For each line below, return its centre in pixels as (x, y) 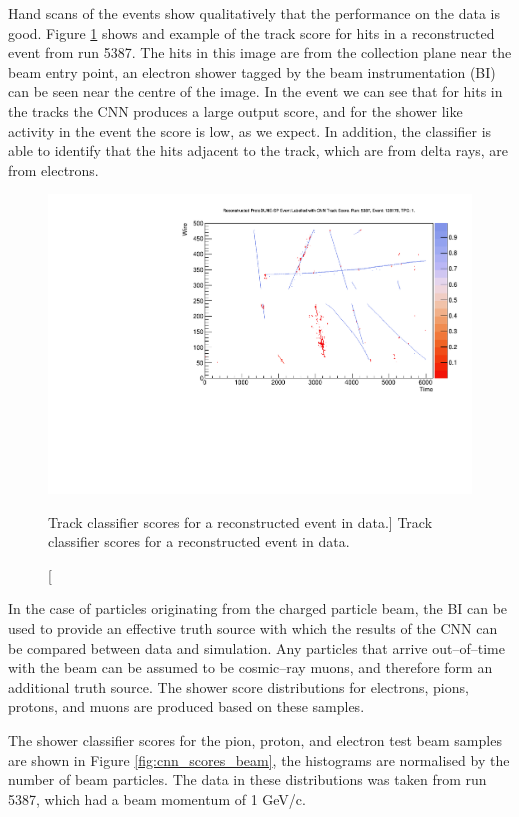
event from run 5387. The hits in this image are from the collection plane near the (260, 52)
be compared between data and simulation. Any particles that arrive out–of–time (256, 647)
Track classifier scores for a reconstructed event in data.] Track (240, 521)
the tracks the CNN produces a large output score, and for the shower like (235, 110)
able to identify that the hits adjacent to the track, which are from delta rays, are (258, 150)
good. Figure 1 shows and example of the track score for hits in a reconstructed (251, 32)
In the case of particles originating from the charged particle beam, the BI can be (258, 608)
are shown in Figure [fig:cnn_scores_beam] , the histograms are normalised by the (259, 759)
